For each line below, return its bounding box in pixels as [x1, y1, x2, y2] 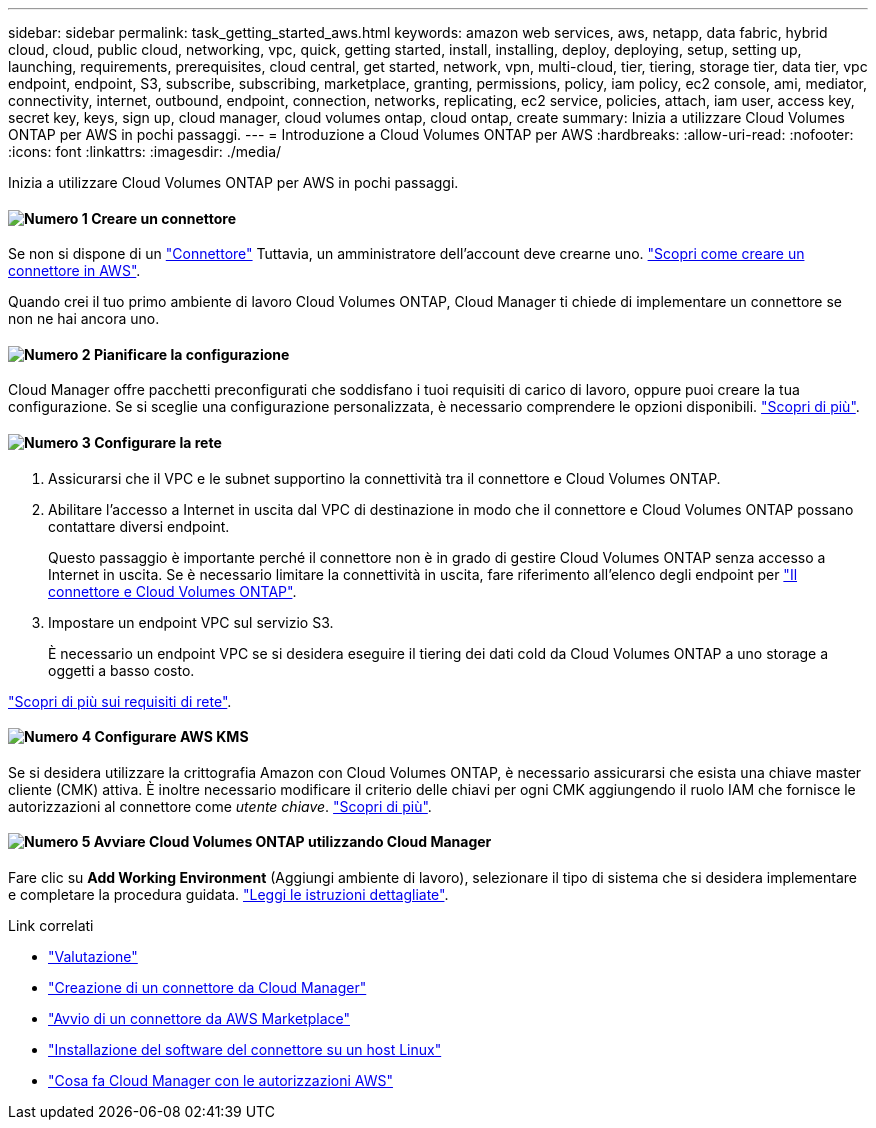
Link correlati [8, 917, 94, 935]
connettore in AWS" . [8, 262, 141, 280]
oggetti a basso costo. [48, 661, 195, 679]
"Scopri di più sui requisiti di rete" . [8, 692, 232, 710]
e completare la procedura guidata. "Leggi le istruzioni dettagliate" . [8, 886, 449, 904]
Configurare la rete [94, 434, 222, 452]
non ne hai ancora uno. [8, 310, 160, 328]
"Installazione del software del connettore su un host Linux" [48, 1041, 442, 1059]
